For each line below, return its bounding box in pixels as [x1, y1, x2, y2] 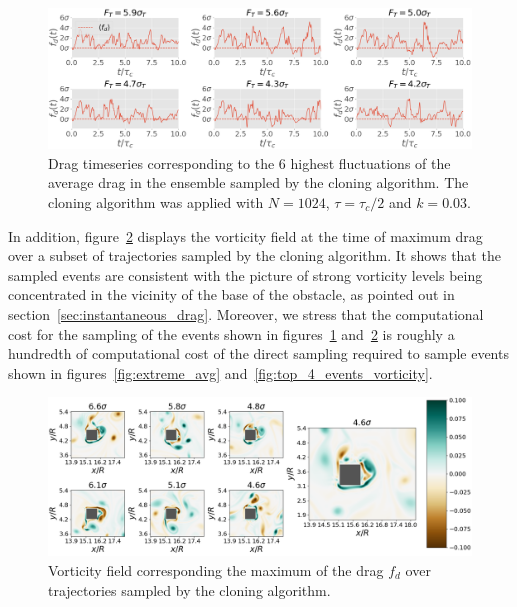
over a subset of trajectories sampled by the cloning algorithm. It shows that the [8, 245, 501, 266]
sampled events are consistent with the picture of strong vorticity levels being [8, 264, 483, 285]
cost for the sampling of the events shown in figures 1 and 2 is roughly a [8, 323, 455, 344]
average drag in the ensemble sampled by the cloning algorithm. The [48, 172, 469, 193]
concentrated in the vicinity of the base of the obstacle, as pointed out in [8, 284, 455, 305]
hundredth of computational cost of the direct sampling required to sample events [8, 343, 509, 364]
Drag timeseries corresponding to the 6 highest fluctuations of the [48, 152, 451, 173]
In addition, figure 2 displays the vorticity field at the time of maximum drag [8, 225, 483, 246]
